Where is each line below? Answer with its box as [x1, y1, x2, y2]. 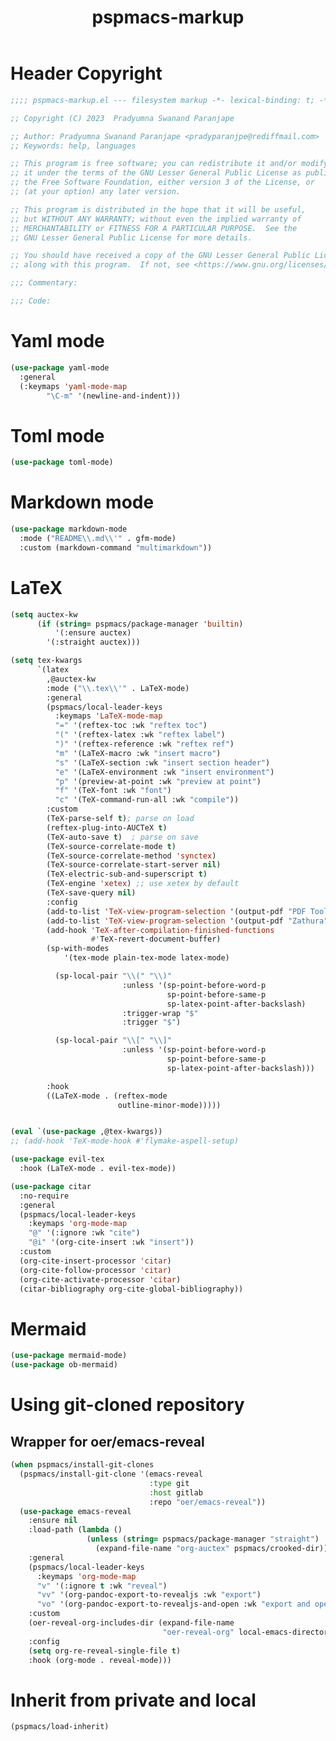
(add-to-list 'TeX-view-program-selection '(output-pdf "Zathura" [46, 916, 329, 926]
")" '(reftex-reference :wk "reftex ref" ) [54, 739, 235, 750]
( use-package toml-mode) [10, 457, 114, 468]
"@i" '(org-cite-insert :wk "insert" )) [28, 1237, 195, 1248]
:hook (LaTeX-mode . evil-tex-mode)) [19, 1164, 177, 1174]
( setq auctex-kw [10, 609, 78, 620]
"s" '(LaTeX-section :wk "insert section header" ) [54, 757, 271, 768]
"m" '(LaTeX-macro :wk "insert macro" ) [54, 748, 222, 758]
